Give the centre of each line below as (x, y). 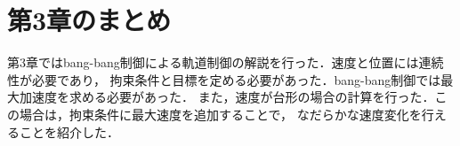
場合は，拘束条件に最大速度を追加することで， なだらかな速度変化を (220, 114)
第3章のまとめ (89, 20)
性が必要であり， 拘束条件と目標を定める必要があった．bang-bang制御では (224, 79)
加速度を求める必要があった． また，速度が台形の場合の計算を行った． (227, 97)
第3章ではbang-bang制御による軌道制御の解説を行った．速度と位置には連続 (226, 62)
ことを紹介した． (69, 131)
